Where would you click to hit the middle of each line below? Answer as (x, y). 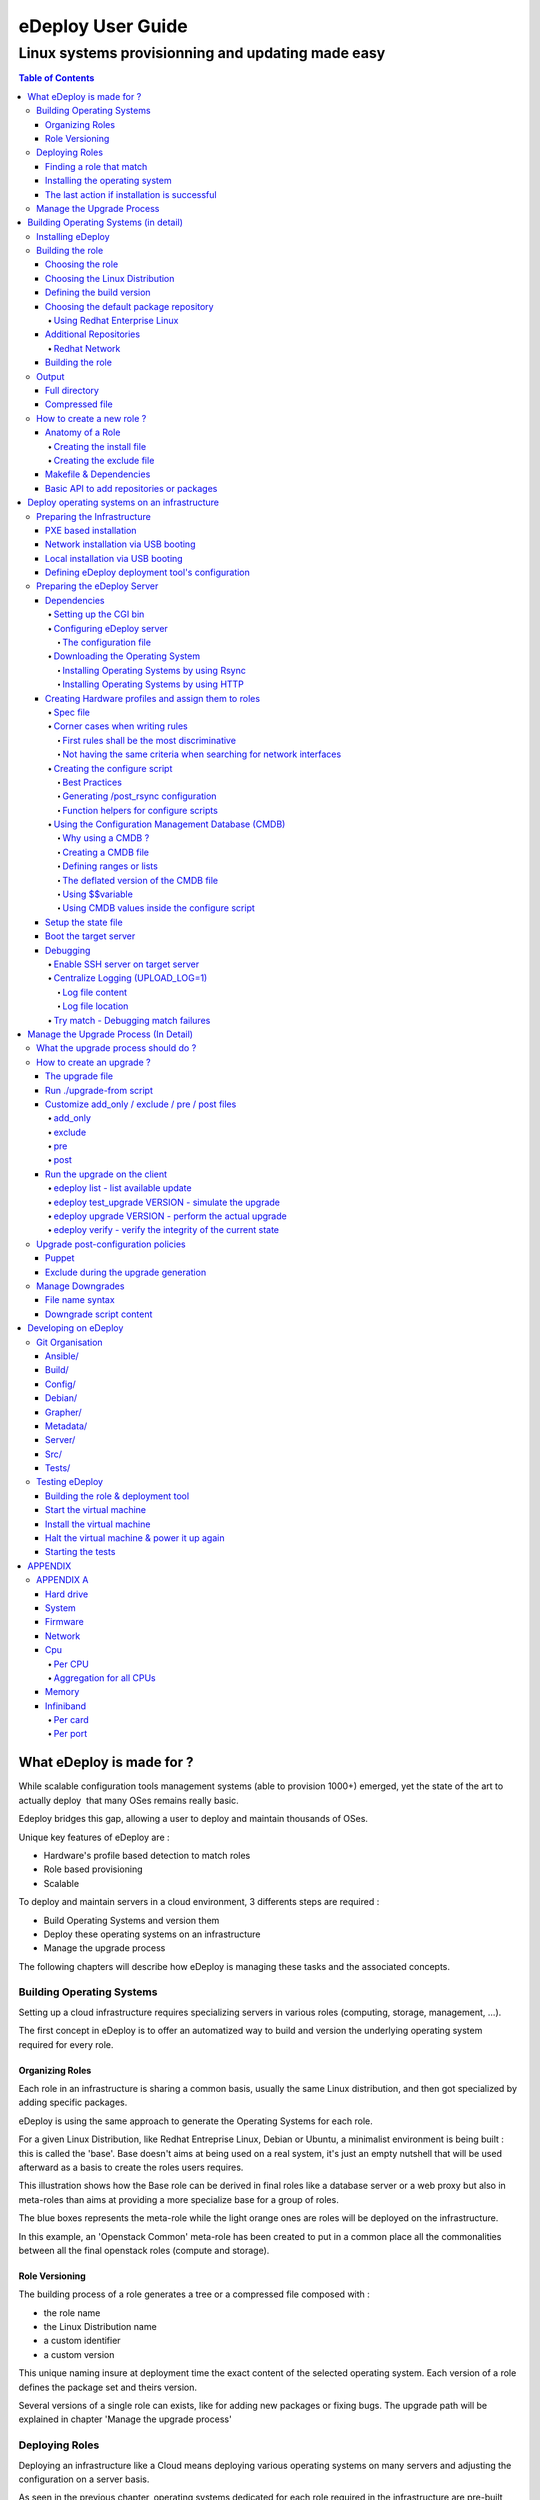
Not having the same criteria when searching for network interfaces (202, 754)
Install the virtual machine (98, 1524)
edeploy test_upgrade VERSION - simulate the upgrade (166, 1202)
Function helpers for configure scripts (140, 810)
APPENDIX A (62, 1580)
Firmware (64, 1622)
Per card (71, 1720)
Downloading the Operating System (126, 656)
